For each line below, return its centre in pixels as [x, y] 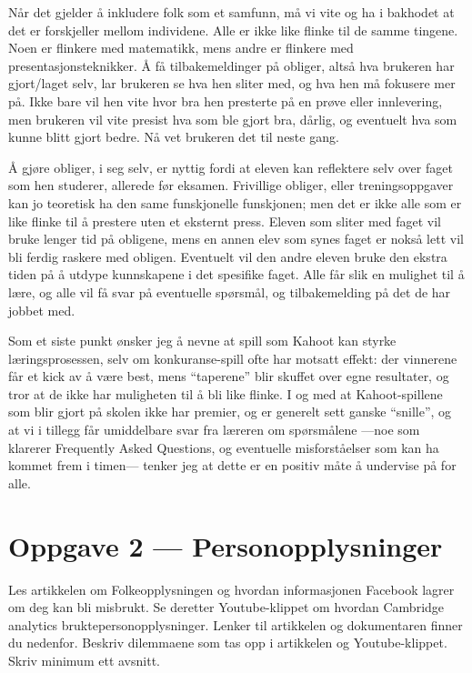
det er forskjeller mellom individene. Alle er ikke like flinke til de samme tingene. [233, 30]
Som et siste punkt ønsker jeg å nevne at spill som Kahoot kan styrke [202, 341]
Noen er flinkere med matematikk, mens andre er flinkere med [181, 48]
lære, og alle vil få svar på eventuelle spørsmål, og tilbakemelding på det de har [230, 291]
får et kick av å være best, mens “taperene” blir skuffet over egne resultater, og [229, 376]
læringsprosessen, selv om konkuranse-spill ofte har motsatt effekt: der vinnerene [233, 358]
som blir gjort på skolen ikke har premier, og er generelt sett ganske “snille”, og [230, 412]
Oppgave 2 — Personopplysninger [226, 545]
